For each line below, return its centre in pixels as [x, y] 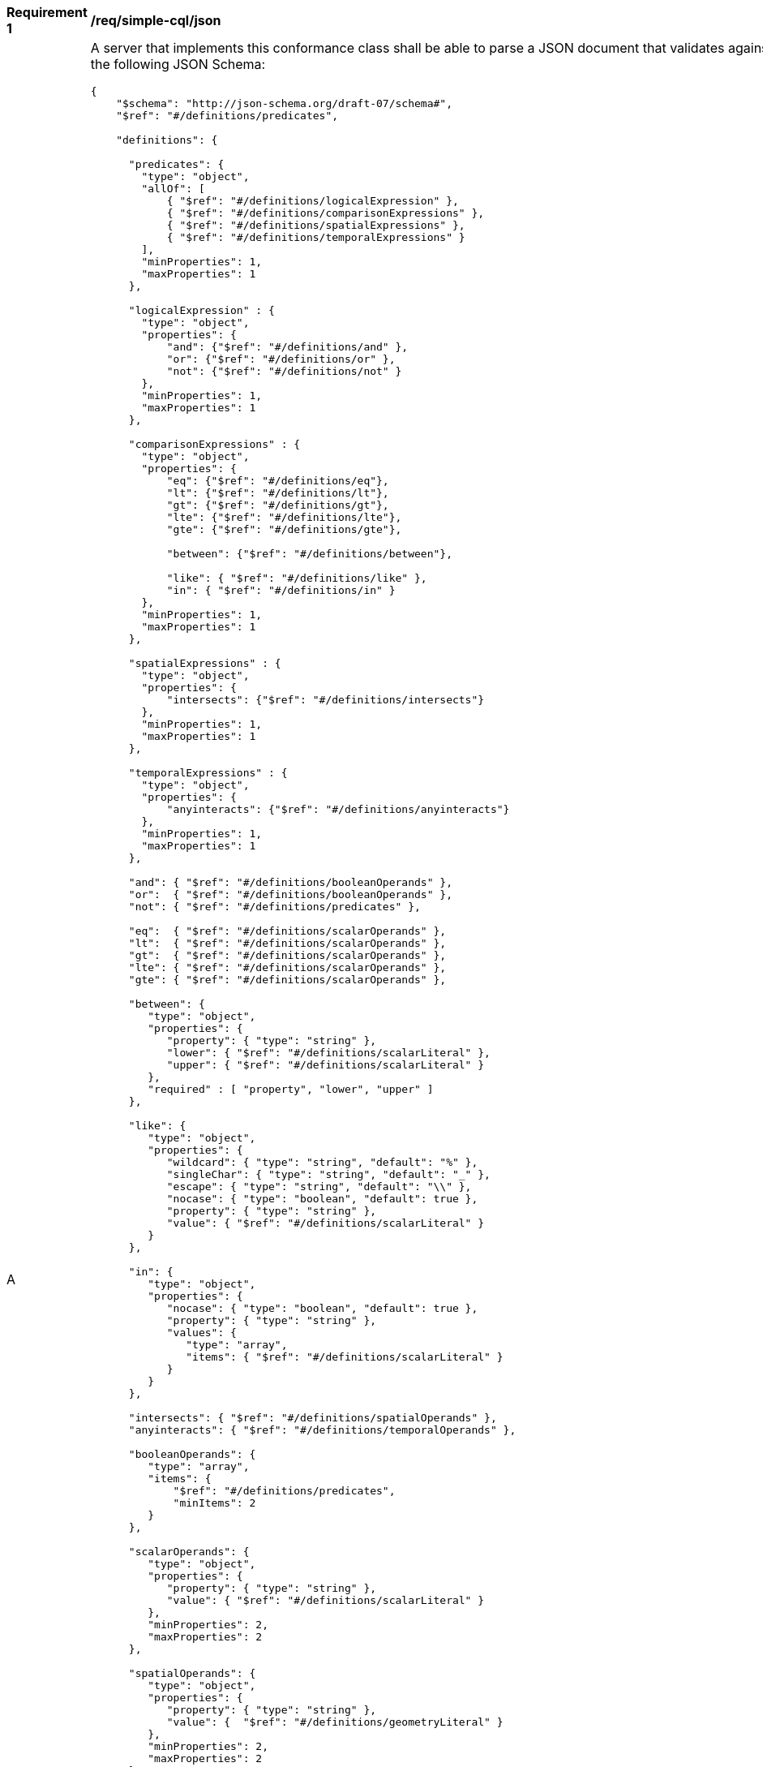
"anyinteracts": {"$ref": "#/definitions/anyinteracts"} [338, 809]
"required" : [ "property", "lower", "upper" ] [291, 1089]
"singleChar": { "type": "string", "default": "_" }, [328, 1174]
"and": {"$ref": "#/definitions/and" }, [287, 347]
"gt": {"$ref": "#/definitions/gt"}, [278, 505]
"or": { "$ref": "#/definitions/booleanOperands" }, [290, 894]
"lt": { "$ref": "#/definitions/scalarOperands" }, [287, 943]
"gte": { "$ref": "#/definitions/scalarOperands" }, [287, 980]
